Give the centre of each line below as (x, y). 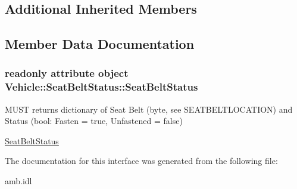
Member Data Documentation (100, 44)
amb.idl (18, 181)
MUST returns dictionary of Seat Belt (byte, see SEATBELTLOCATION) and (149, 109)
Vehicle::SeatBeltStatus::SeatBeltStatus (101, 87)
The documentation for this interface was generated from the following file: (141, 161)
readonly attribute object (67, 73)
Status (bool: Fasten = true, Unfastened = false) (94, 121)
